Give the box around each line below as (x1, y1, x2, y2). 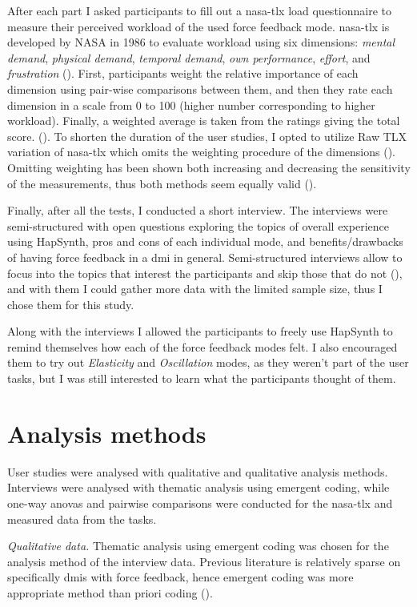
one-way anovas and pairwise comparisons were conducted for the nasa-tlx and (7, 494, 393, 511)
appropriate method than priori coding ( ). (7, 584, 213, 601)
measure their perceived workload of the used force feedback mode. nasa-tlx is (7, 18, 390, 34)
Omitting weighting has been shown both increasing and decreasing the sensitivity (7, 159, 411, 175)
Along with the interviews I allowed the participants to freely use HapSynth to (7, 323, 393, 340)
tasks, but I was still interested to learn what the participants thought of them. (7, 370, 396, 387)
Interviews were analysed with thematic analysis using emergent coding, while (7, 479, 390, 496)
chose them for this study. (7, 295, 134, 312)
